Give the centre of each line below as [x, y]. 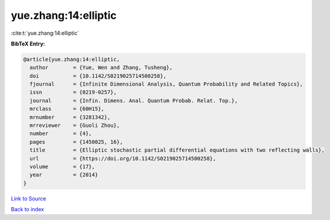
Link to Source [29, 198]
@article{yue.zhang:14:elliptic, [72, 59]
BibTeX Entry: [28, 44]
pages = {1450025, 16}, [76, 142]
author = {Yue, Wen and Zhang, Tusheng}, [101, 68]
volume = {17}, [62, 167]
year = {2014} [64, 175]
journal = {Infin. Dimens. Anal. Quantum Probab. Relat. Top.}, [134, 101]
